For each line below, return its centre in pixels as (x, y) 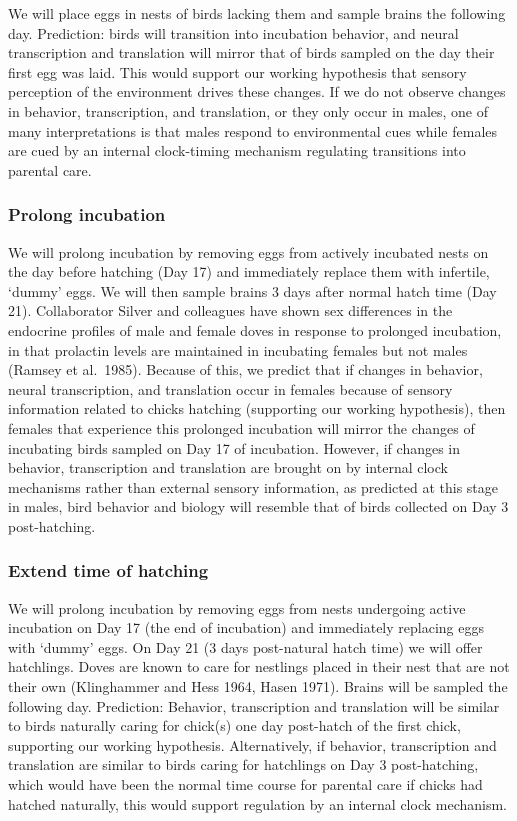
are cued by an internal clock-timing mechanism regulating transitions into (237, 150)
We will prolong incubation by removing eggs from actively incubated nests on (248, 251)
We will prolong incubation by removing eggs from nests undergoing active (237, 607)
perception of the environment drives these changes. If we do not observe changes (257, 91)
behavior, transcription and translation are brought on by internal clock (228, 467)
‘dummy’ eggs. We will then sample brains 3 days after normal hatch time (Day (252, 290)
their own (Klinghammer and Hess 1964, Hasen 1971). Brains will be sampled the (258, 686)
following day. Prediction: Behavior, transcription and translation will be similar (254, 705)
